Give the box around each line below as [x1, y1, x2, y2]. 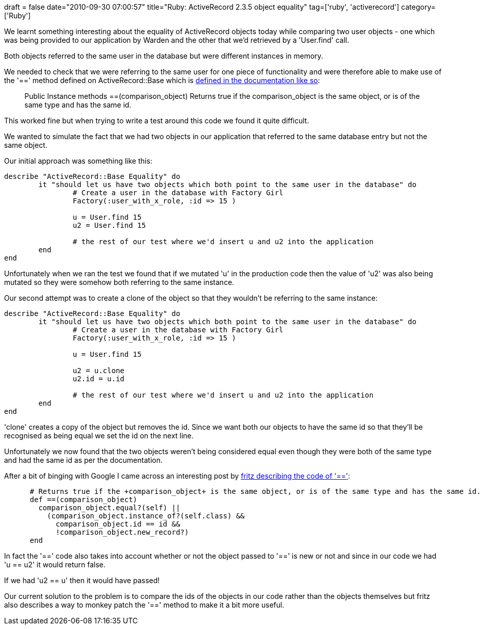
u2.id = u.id [72, 375, 125, 383]
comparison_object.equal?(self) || [38, 504, 180, 512]
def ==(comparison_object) [30, 495, 138, 504]
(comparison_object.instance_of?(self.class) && [47, 512, 245, 520]
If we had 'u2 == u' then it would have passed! [4, 576, 160, 585]
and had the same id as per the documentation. [4, 456, 163, 464]
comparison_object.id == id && [56, 520, 180, 528]
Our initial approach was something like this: [4, 156, 152, 165]
